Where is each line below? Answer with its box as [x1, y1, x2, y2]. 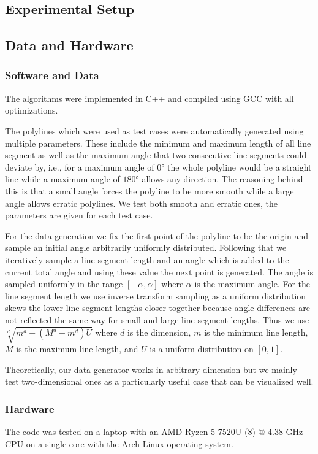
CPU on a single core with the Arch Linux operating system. [5, 437, 233, 450]
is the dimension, [127, 326, 191, 339]
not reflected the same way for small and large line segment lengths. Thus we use [5, 313, 309, 326]
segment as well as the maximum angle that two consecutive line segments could [5, 148, 307, 161]
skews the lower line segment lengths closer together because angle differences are [5, 301, 311, 314]
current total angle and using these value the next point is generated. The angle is [5, 265, 314, 278]
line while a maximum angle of [5, 172, 120, 185]
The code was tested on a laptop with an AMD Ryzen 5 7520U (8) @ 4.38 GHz [5, 425, 303, 438]
